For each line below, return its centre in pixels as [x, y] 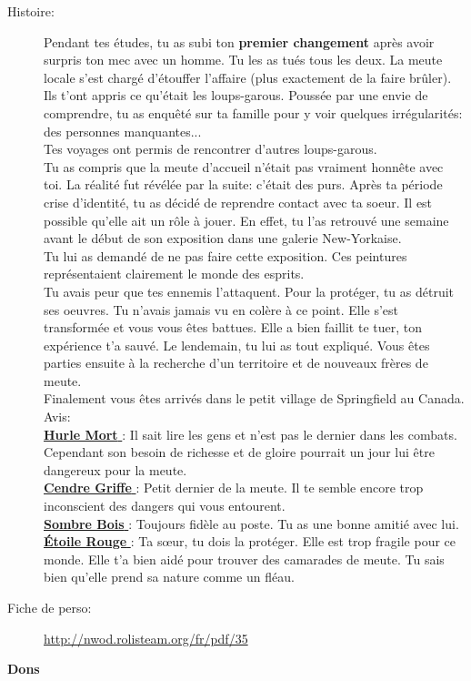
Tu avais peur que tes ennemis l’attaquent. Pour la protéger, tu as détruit [249, 291]
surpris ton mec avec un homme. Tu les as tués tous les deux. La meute [243, 60]
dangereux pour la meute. [115, 469]
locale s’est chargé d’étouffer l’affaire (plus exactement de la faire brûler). [248, 77]
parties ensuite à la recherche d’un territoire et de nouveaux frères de [236, 363]
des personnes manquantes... [123, 131]
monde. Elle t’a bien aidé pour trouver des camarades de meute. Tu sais [244, 559]
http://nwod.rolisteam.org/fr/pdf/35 [146, 638]
